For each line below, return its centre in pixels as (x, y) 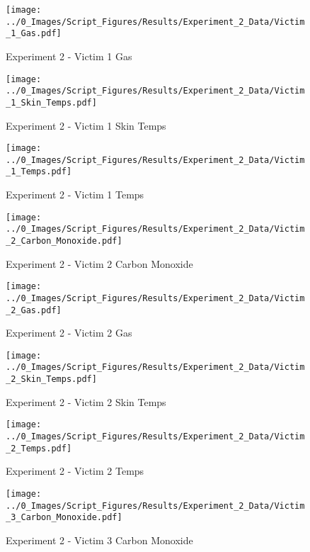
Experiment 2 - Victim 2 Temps (75, 471)
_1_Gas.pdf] (34, 34)
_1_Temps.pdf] (39, 172)
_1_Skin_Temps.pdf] (51, 102)
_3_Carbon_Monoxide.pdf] (64, 518)
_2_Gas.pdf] (34, 310)
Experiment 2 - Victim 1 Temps (75, 195)
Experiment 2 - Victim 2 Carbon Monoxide (99, 263)
